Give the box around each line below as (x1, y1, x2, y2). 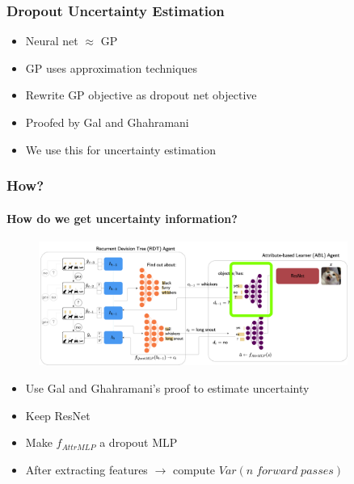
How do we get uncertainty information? (6, 209, 238, 226)
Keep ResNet (25, 406, 91, 423)
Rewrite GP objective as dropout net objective (25, 86, 257, 103)
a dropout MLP (99, 434, 178, 451)
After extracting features (25, 461, 148, 478)
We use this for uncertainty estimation (25, 141, 216, 158)
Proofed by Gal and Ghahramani (25, 114, 189, 130)
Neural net (25, 32, 78, 49)
